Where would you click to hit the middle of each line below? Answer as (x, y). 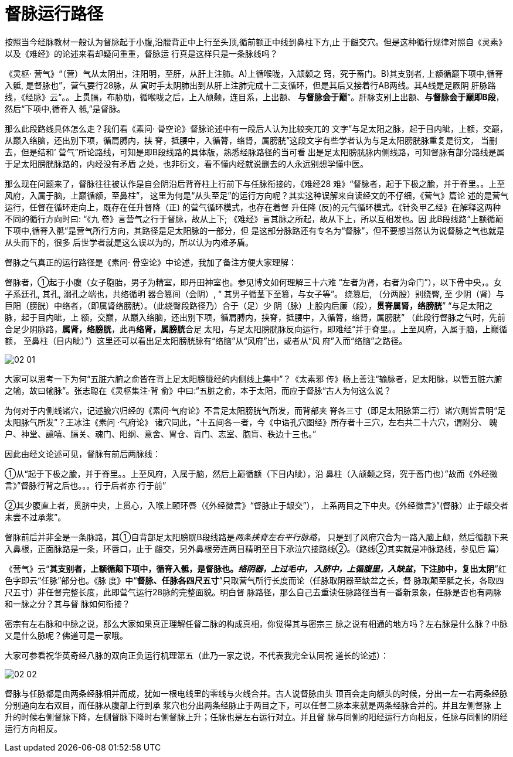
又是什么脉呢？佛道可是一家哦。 (66, 635)
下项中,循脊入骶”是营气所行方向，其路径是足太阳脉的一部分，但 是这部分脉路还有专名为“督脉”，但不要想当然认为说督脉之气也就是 (255, 230)
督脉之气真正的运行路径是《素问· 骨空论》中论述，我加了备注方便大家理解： (151, 262)
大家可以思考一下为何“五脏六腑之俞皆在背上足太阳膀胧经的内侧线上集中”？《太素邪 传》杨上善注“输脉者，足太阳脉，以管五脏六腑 (254, 378)
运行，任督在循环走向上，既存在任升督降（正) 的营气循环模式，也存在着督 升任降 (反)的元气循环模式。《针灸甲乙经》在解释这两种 (253, 207)
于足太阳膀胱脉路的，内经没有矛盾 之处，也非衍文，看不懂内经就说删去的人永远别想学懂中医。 (186, 163)
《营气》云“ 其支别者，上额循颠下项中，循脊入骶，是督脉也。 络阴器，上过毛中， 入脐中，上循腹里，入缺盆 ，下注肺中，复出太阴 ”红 (256, 568)
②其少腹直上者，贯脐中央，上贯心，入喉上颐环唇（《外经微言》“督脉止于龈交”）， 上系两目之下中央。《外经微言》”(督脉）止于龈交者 (256, 505)
